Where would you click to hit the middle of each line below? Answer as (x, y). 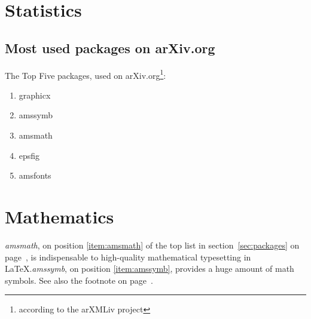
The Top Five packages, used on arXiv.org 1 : (86, 74)
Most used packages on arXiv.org (110, 47)
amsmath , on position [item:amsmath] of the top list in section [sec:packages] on (152, 245)
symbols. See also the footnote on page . (79, 280)
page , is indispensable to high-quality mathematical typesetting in (128, 257)
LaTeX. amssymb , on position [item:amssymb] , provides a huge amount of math (150, 269)
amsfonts (35, 175)
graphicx (35, 95)
